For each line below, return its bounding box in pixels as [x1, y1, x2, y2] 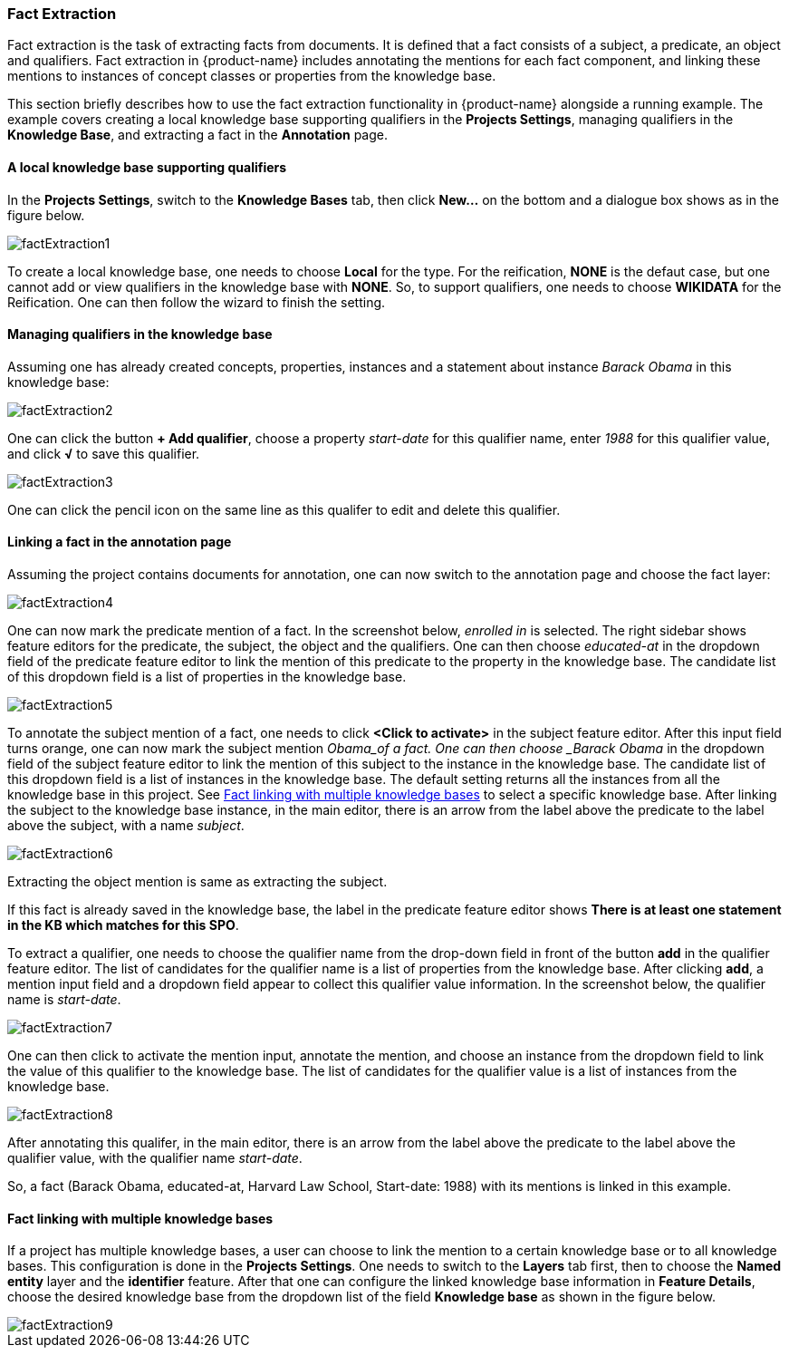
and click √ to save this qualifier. [7, 445, 200, 461]
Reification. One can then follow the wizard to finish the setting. [7, 294, 386, 310]
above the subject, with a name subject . [7, 818, 245, 834]
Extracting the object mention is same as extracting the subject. [7, 874, 388, 890]
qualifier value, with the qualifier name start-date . [7, 1150, 303, 1166]
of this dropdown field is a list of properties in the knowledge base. [7, 669, 407, 685]
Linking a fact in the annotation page [7, 534, 232, 550]
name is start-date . [7, 992, 121, 1008]
